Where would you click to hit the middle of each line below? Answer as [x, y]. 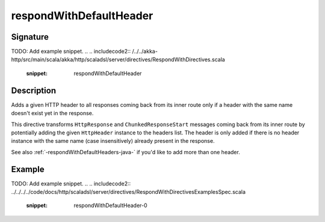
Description [34, 90]
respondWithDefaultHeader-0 [110, 205]
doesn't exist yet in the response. [52, 113]
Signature [30, 37]
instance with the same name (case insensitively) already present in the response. [113, 141]
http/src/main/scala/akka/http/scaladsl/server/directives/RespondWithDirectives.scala [118, 59]
